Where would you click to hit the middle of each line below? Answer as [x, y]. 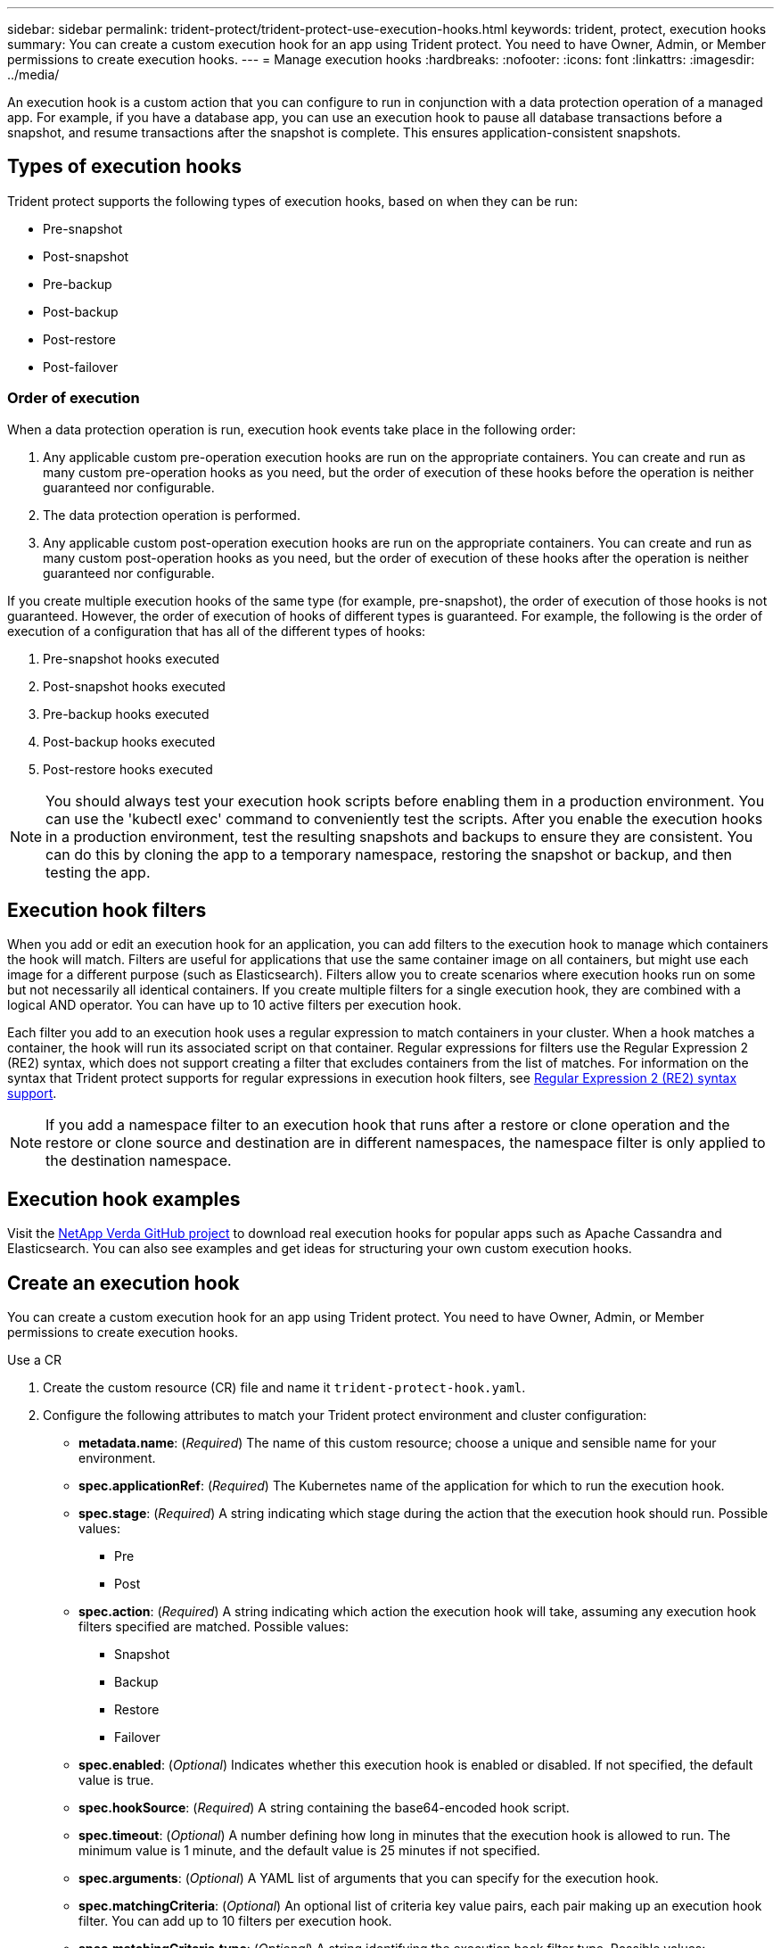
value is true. [116, 1780]
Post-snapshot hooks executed [134, 686]
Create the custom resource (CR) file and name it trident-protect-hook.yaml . [284, 1388]
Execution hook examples [124, 1199]
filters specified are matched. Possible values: [214, 1627]
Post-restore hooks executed [128, 769]
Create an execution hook [123, 1283]
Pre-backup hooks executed [126, 714]
